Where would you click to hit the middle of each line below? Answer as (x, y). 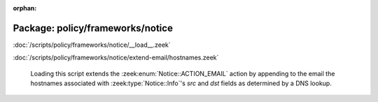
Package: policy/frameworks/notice (93, 28)
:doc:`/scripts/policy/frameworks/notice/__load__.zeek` (92, 45)
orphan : (25, 8)
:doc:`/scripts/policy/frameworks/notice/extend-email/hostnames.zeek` (116, 58)
